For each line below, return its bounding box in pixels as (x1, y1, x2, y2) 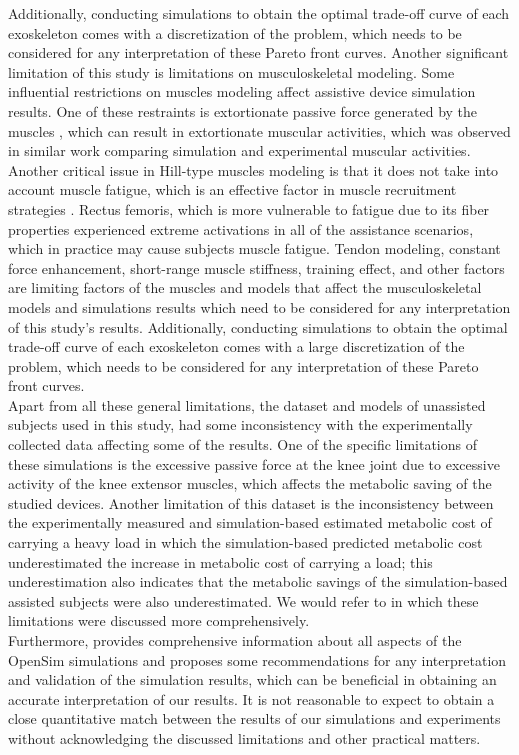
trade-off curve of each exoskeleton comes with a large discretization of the (8, 336, 465, 357)
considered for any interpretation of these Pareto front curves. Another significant (8, 42, 509, 63)
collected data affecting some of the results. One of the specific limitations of (8, 434, 477, 455)
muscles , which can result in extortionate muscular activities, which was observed (8, 120, 511, 141)
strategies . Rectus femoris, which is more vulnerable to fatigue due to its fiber (8, 198, 490, 219)
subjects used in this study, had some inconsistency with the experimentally (8, 414, 473, 435)
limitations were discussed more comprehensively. (8, 610, 310, 631)
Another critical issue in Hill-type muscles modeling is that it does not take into (8, 159, 499, 180)
